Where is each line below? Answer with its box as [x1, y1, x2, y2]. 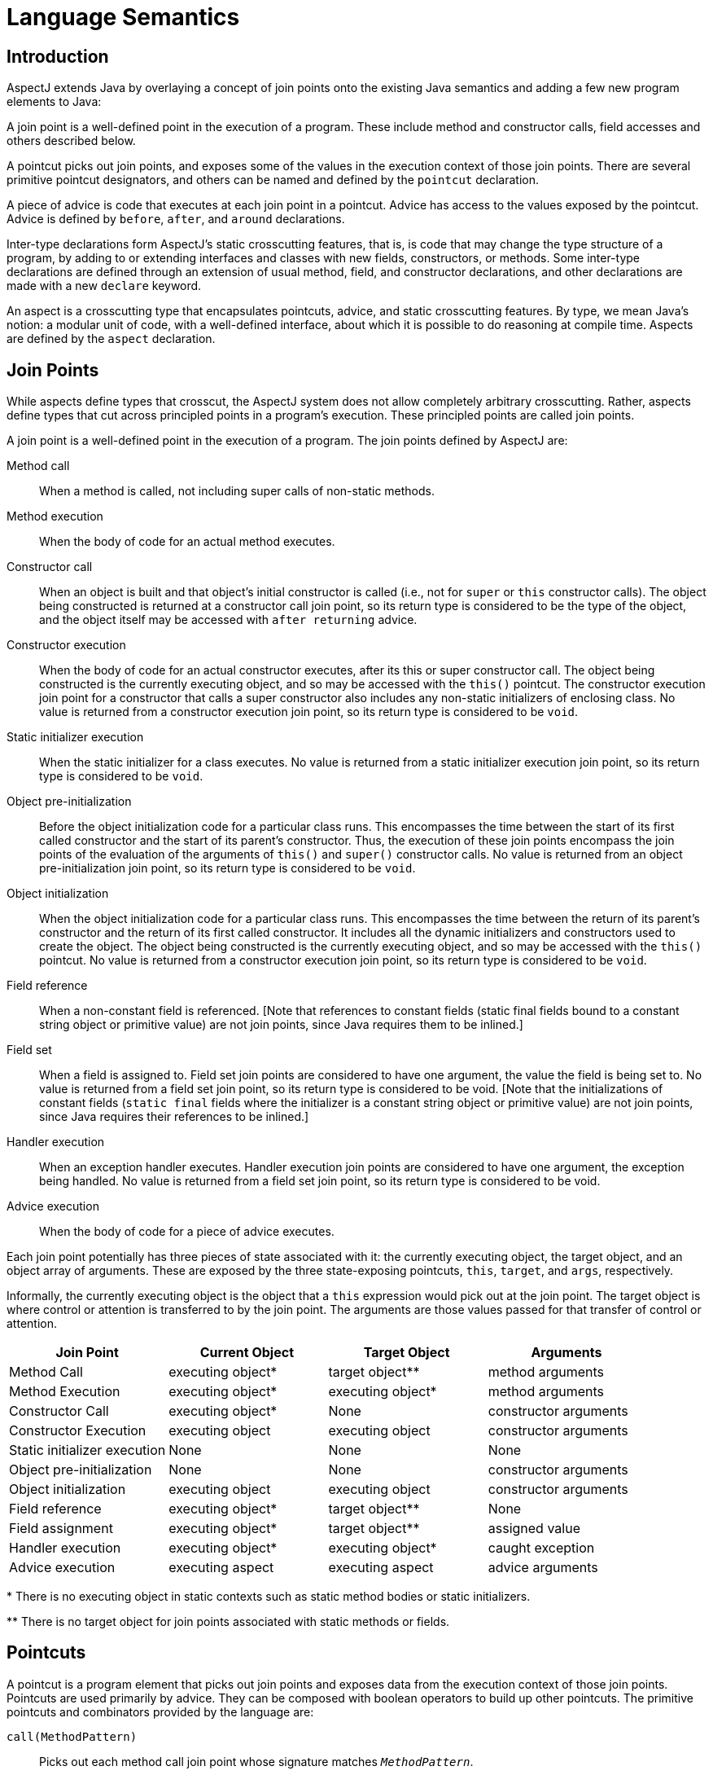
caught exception [488, 1540, 595, 1557]
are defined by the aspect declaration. [7, 332, 216, 346]
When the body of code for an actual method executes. [39, 534, 335, 549]
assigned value [488, 1520, 580, 1537]
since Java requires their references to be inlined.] [39, 1109, 309, 1124]
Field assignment [9, 1520, 113, 1537]
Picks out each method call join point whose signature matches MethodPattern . [39, 1754, 474, 1768]
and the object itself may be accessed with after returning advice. [39, 613, 418, 627]
